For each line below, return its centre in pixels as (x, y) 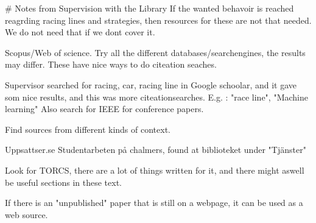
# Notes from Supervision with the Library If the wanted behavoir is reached (149, 8)
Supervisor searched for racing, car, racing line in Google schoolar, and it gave (151, 84)
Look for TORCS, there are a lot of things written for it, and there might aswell (155, 170)
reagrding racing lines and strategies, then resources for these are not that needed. (158, 20)
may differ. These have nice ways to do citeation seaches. (111, 64)
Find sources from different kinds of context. (88, 129)
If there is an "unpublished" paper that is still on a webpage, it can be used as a (154, 203)
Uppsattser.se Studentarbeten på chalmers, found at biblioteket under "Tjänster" (156, 150)
